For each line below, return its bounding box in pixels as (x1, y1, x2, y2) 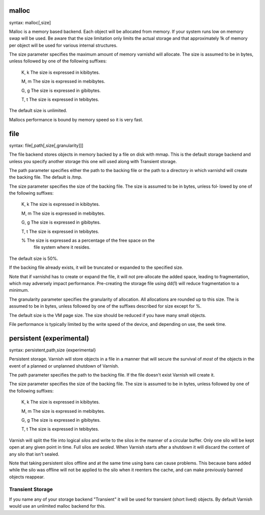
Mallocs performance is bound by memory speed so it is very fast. (9, 116, 143, 122)
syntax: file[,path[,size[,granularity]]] (9, 143, 83, 148)
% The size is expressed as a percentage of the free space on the (21, 237, 155, 243)
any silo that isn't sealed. (9, 451, 59, 457)
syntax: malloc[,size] (9, 20, 51, 26)
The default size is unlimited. (9, 108, 67, 114)
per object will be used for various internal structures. (9, 42, 118, 48)
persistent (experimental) (9, 334, 89, 343)
